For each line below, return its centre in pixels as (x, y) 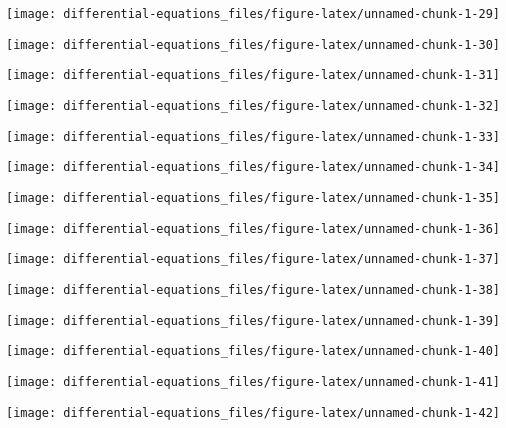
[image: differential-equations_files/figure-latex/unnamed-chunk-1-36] (253, 228)
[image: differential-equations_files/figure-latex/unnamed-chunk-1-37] (253, 259)
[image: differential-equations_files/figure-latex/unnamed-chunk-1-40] (253, 351)
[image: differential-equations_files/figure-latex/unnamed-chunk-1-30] (253, 44)
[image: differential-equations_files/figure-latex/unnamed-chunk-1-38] (253, 289)
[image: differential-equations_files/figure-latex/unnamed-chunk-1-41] (253, 381)
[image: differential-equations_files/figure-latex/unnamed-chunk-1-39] (253, 320)
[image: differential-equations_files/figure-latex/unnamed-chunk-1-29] (253, 14)
